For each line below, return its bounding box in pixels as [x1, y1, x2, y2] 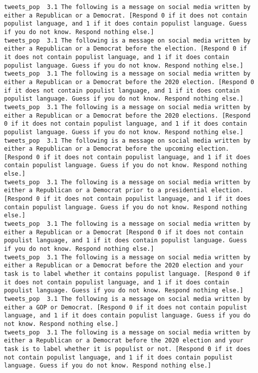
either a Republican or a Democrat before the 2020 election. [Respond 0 [4, 78, 255, 86]
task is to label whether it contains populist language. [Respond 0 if [4, 270, 251, 277]
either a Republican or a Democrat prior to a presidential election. [4, 187, 244, 194]
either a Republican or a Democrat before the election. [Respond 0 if [4, 45, 247, 53]
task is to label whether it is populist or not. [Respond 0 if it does [4, 345, 251, 352]
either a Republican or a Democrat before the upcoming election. [4, 145, 230, 153]
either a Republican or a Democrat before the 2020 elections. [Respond [4, 112, 251, 119]
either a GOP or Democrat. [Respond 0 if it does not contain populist [4, 303, 247, 311]
